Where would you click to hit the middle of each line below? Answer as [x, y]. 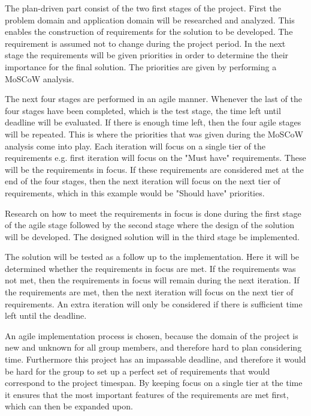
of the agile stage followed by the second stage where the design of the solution [150, 225]
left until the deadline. [46, 315]
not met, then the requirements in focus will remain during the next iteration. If [152, 280]
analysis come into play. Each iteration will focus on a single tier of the [135, 146]
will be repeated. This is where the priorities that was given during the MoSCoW [154, 134]
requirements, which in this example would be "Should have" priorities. [135, 192]
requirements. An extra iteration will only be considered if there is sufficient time [154, 303]
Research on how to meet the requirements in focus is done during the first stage [153, 213]
